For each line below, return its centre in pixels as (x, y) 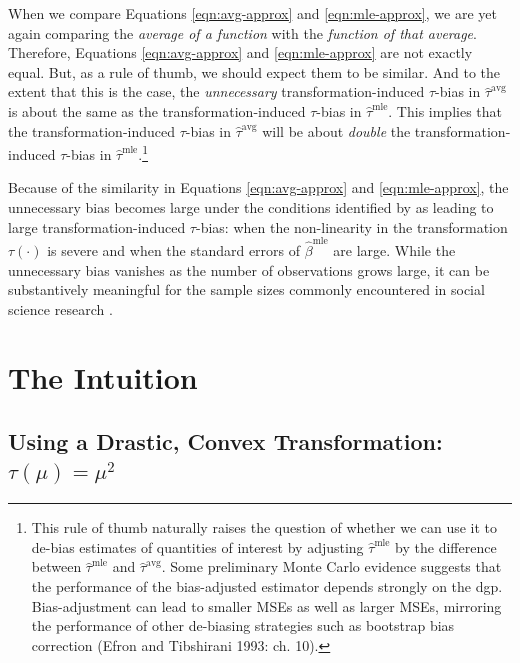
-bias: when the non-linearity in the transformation (351, 226)
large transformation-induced (97, 226)
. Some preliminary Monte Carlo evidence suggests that (331, 566)
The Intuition (103, 377)
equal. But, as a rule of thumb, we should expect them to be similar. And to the (254, 71)
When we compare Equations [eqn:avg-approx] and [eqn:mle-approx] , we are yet (252, 13)
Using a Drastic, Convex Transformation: (225, 441)
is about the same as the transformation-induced (157, 110)
